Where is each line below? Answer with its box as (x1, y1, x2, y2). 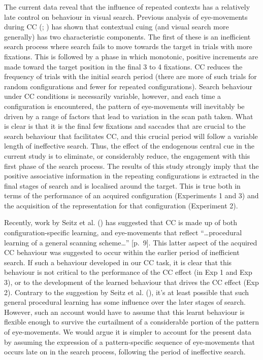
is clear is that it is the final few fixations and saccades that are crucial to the (4, 121, 246, 131)
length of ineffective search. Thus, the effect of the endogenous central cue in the (4, 140, 254, 151)
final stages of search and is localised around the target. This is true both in (4, 180, 241, 191)
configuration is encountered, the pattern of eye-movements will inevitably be (4, 100, 245, 111)
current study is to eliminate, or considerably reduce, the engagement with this (4, 150, 250, 161)
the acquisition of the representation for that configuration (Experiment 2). (4, 200, 238, 210)
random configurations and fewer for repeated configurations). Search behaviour (4, 81, 252, 91)
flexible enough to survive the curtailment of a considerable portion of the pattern (4, 316, 259, 327)
